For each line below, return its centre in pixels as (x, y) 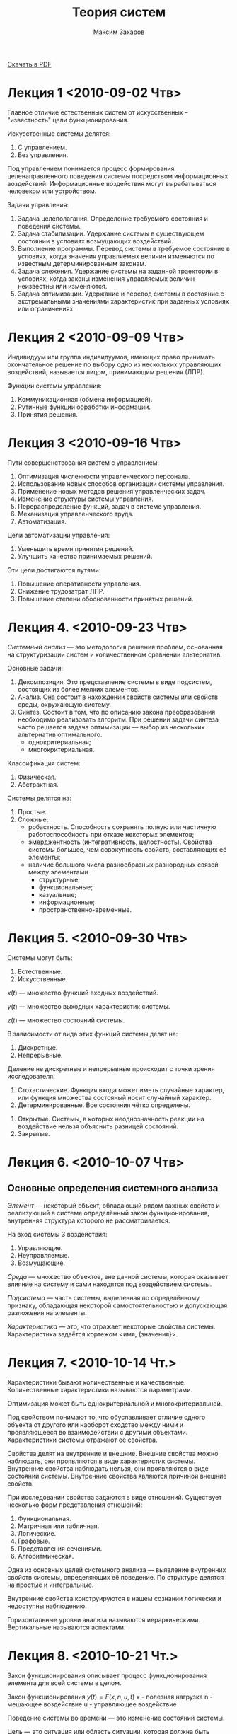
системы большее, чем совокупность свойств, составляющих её (127, 849)
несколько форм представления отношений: (75, 1505)
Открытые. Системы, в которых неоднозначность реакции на (111, 1119)
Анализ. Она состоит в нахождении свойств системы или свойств (117, 697)
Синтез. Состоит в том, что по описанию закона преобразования (116, 712)
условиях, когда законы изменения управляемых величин (106, 278)
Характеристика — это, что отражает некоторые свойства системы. (111, 1326)
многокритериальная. (61, 749)
